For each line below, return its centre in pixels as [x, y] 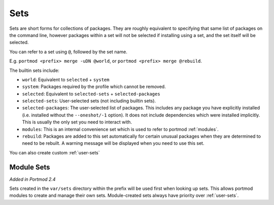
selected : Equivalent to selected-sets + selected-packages [91, 94]
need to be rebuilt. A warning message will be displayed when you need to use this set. [113, 143]
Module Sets [30, 167]
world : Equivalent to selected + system [66, 79]
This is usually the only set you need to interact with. [77, 122]
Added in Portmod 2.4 [32, 179]
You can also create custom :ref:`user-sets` [55, 152]
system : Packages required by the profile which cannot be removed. [94, 87]
